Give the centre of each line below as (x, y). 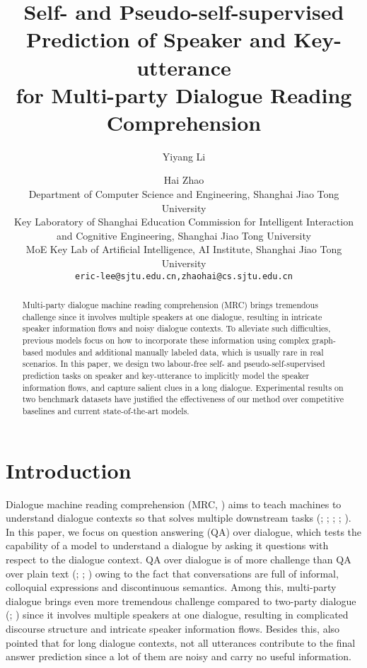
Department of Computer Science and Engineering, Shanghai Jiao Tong (184, 194)
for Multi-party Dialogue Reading (184, 94)
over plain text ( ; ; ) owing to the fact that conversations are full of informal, (172, 573)
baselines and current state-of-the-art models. (106, 410)
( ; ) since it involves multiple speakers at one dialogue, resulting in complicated (177, 615)
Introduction (69, 470)
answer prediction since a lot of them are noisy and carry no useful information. (179, 656)
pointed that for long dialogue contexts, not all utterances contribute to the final (181, 642)
